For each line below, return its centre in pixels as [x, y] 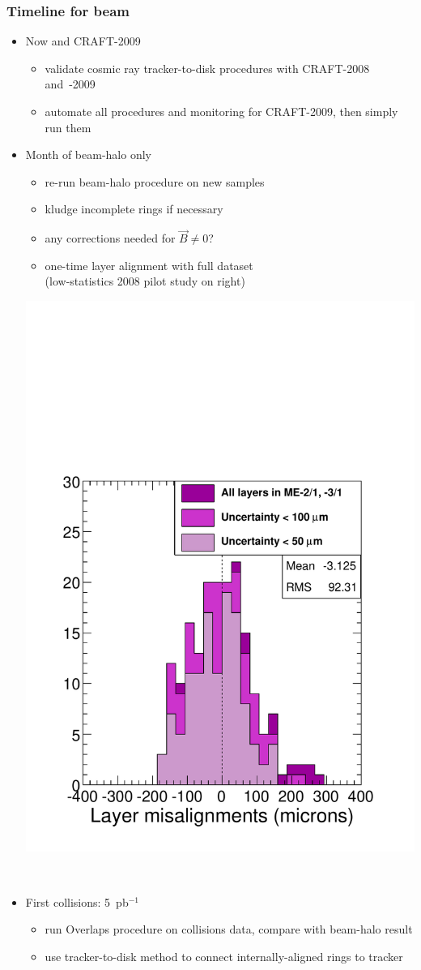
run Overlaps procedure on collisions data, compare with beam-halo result [229, 929]
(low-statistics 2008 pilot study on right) [145, 281]
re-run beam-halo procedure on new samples [155, 181]
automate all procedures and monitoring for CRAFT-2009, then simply [221, 111]
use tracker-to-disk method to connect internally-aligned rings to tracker [224, 956]
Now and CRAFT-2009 [83, 41]
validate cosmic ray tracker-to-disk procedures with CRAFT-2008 [207, 68]
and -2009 [70, 84]
